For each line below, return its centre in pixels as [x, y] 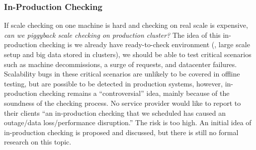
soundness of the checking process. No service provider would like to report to [123, 103]
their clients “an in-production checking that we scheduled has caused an [115, 112]
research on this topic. [38, 142]
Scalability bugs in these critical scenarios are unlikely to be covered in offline [122, 74]
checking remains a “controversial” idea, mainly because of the [134, 93]
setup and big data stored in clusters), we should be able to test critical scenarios [128, 54]
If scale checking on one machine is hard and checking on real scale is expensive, [126, 25]
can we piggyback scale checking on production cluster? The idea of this [112, 35]
